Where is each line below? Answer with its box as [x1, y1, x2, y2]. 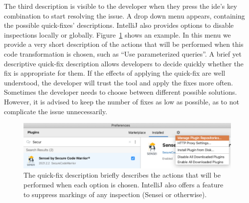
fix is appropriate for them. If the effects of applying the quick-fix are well [4, 68, 226, 78]
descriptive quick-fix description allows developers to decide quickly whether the [4, 58, 244, 68]
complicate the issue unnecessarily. [4, 106, 108, 116]
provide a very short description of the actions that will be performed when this [4, 39, 244, 49]
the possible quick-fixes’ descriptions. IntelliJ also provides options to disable [4, 20, 234, 30]
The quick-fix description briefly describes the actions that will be [23, 170, 221, 180]
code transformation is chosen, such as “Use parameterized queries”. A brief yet [4, 48, 242, 59]
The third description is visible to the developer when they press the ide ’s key [4, 1, 237, 11]
